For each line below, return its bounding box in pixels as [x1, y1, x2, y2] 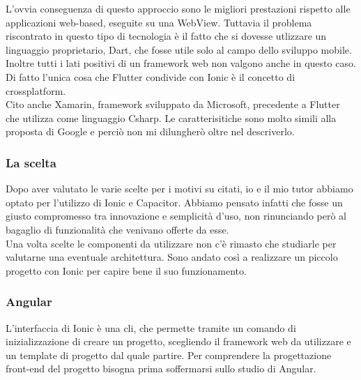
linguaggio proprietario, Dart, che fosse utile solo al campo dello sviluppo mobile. [6, 42, 352, 56]
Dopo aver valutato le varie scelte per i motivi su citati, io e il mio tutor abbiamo [6, 181, 353, 196]
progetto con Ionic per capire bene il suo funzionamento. [6, 263, 247, 278]
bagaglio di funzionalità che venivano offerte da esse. [6, 222, 229, 236]
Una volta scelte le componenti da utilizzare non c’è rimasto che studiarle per [6, 236, 337, 250]
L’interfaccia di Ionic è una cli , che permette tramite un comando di [6, 320, 296, 335]
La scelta [6, 153, 56, 171]
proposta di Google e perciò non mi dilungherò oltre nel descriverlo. [6, 124, 295, 139]
